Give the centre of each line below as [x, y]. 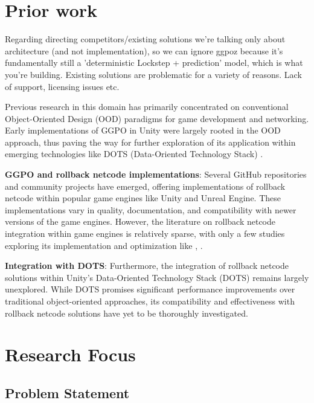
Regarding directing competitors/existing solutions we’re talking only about [145, 39]
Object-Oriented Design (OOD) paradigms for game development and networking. [157, 118]
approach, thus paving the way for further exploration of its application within [150, 142]
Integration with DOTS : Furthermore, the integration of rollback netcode [147, 266]
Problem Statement [67, 392]
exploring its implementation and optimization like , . [104, 245]
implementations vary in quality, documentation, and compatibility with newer [151, 209]
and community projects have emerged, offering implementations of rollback [145, 186]
